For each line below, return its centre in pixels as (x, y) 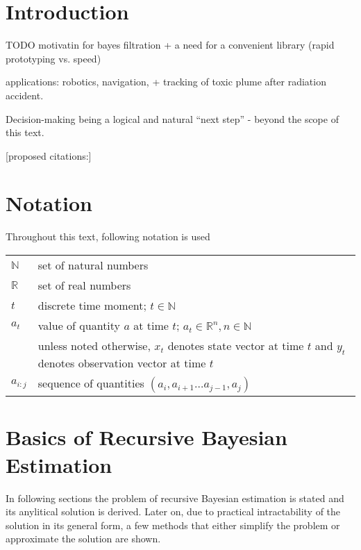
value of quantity (79, 325)
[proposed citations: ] (49, 155)
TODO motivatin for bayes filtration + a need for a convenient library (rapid (170, 45)
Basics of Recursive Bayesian (146, 437)
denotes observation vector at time (122, 363)
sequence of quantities (91, 383)
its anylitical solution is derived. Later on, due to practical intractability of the (173, 511)
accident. (25, 95)
